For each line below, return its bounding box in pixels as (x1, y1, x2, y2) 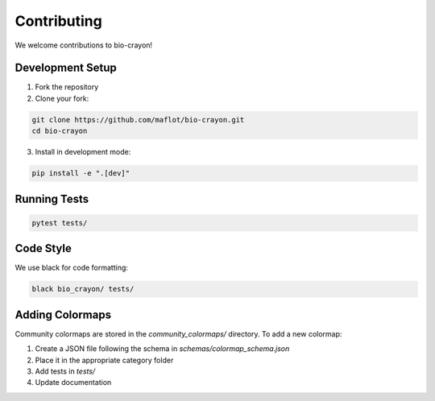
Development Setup (14, 61, 117, 75)
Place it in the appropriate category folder (35, 355, 174, 365)
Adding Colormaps (14, 308, 112, 321)
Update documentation (35, 378, 112, 387)
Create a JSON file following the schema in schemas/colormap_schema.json (35, 344, 290, 353)
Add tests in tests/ (35, 366, 96, 376)
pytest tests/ (31, 218, 88, 227)
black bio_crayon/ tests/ (31, 284, 135, 294)
